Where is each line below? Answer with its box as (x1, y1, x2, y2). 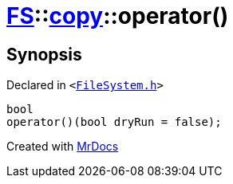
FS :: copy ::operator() (6, 2, 229, 29)
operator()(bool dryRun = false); (6, 115, 222, 129)
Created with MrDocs (6, 139, 119, 154)
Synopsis (6, 44, 82, 65)
